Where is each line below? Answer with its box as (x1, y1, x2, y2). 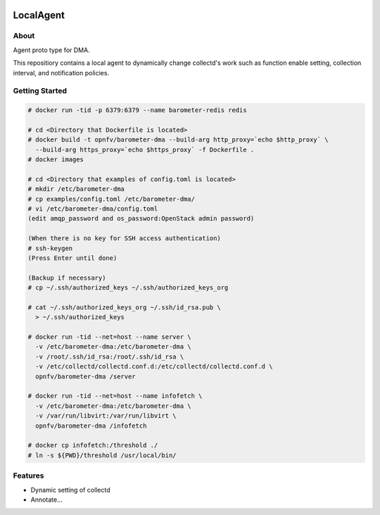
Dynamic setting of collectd (30, 485, 110, 494)
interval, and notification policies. (13, 68, 109, 77)
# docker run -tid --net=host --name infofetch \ (27, 392, 203, 400)
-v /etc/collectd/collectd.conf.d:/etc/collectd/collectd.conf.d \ (35, 363, 273, 371)
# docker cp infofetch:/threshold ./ (27, 441, 158, 449)
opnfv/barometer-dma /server (35, 372, 137, 380)
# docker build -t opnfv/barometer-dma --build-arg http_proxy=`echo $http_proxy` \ (27, 136, 329, 144)
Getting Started (13, 86, 67, 96)
